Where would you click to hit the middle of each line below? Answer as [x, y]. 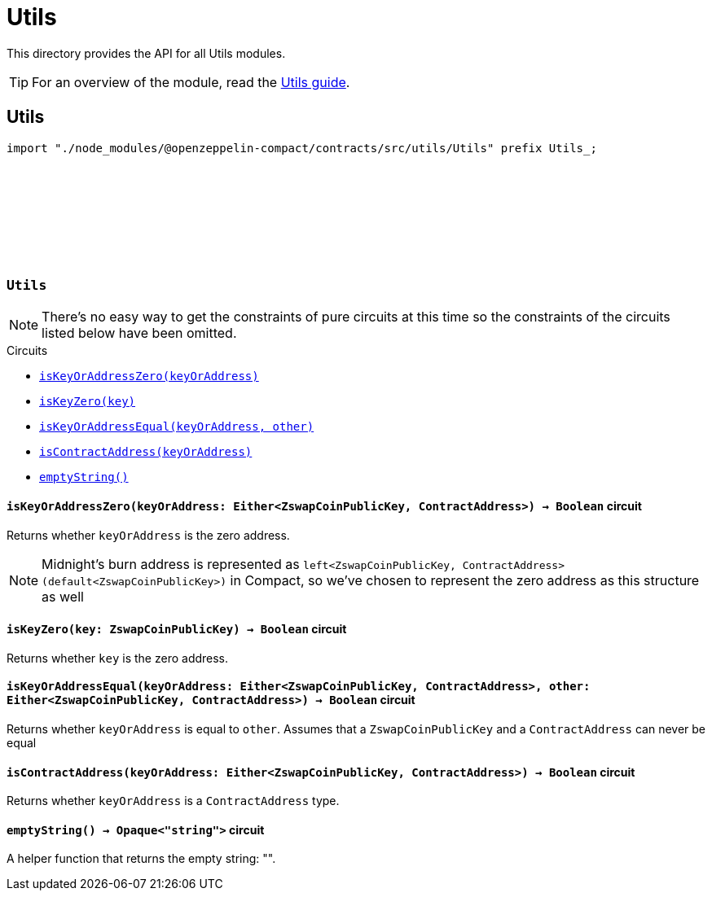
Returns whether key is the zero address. [118, 658]
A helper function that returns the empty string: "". [141, 859]
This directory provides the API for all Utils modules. [146, 53]
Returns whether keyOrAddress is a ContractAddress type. [173, 801]
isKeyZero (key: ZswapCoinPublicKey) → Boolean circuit [177, 629]
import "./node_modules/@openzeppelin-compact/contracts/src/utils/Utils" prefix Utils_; [302, 148]
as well [63, 596]
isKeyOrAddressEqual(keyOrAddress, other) [177, 427]
